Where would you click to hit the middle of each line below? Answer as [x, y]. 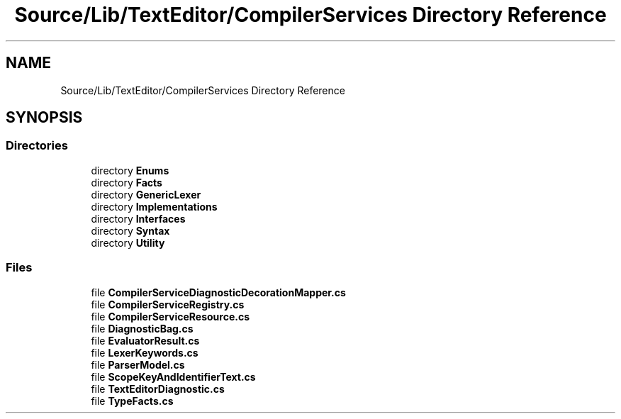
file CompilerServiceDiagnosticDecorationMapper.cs [218, 292]
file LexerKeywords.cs [145, 352]
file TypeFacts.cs [132, 401]
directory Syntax [130, 230]
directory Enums [130, 170]
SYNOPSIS [44, 118]
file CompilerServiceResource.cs [170, 316]
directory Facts [127, 182]
